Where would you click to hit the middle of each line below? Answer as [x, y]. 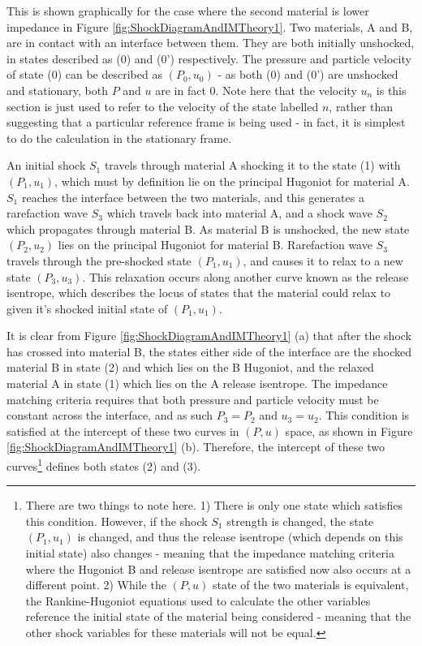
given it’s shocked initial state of [87, 308]
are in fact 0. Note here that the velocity [256, 90]
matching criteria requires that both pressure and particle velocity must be [193, 399]
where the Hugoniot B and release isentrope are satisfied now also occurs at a [218, 568]
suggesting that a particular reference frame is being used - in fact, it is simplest [206, 122]
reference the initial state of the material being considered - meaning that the [218, 616]
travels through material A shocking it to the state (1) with [252, 165]
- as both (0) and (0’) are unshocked [308, 74]
